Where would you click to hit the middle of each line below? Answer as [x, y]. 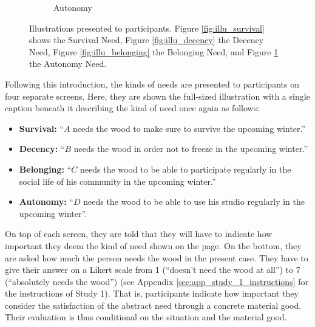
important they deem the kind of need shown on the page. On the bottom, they [153, 245]
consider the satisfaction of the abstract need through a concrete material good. [153, 305]
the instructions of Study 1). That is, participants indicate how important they [152, 293]
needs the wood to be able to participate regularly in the [186, 169]
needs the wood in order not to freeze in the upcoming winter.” [191, 149]
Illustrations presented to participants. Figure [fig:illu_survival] [147, 28]
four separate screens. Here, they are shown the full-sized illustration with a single [157, 96]
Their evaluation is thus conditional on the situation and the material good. [146, 317]
